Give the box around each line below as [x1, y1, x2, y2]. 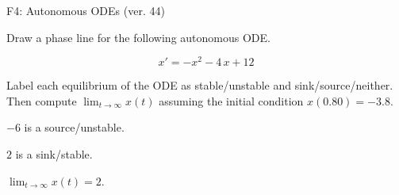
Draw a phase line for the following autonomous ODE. [6, 29, 270, 45]
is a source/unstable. [24, 119, 125, 136]
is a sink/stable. [15, 146, 93, 162]
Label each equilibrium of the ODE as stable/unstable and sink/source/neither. [6, 77, 393, 94]
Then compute [6, 92, 77, 109]
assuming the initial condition [159, 92, 304, 109]
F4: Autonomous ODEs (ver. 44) [6, 2, 165, 18]
